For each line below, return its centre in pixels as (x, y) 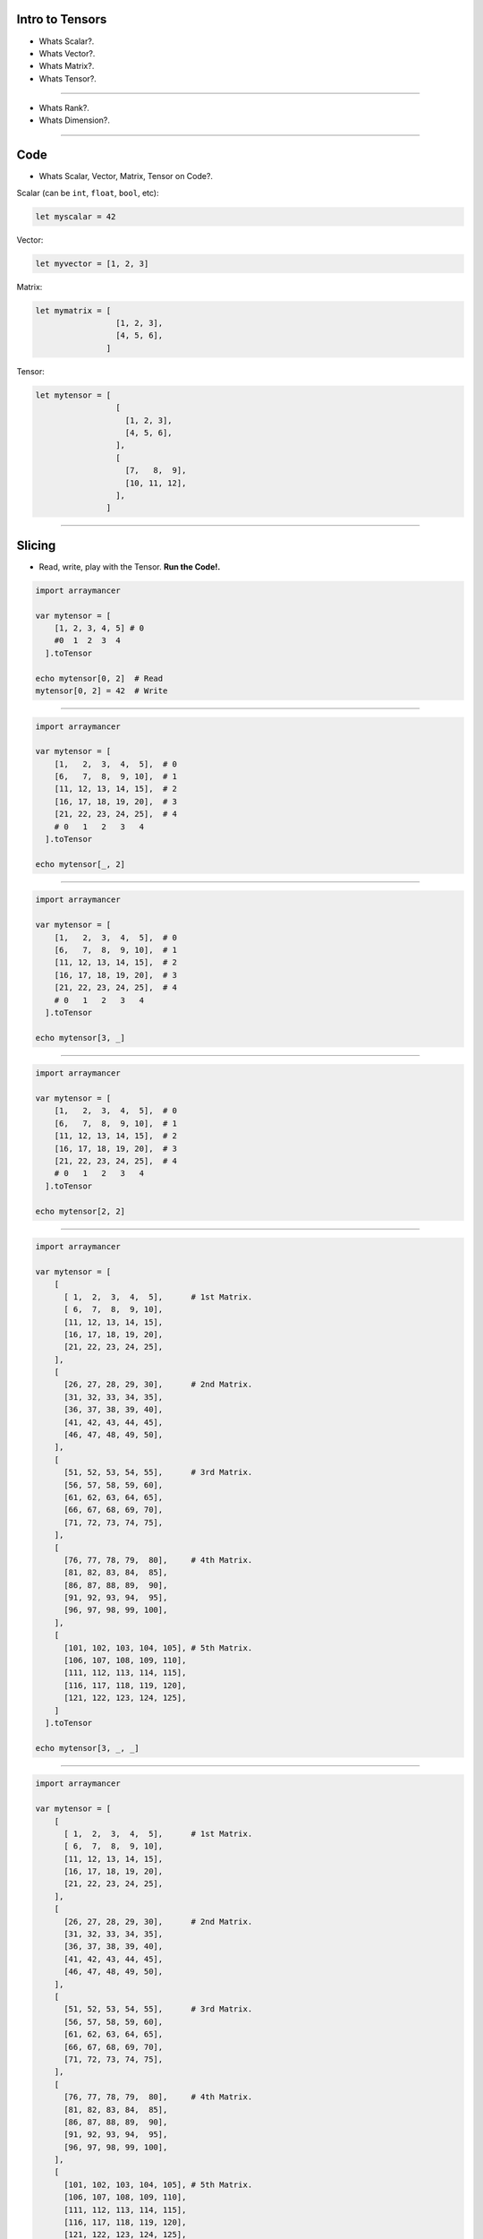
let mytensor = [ (73, 395)
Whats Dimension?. (75, 120)
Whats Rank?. (64, 108)
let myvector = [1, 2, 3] (92, 263)
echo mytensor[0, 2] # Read (99, 678)
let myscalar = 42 (76, 216)
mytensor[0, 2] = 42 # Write (102, 691)
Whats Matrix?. (67, 66)
